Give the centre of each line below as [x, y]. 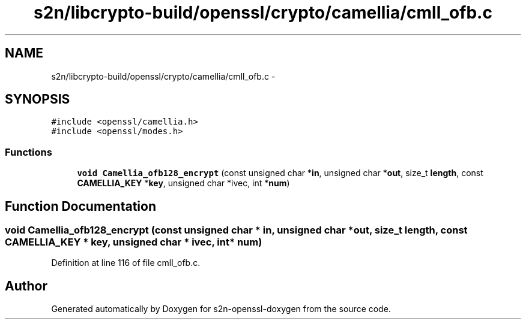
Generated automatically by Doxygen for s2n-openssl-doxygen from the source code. [221, 309]
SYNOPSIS [38, 99]
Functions [29, 152]
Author [26, 286]
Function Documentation [80, 206]
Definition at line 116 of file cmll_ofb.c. [126, 263]
